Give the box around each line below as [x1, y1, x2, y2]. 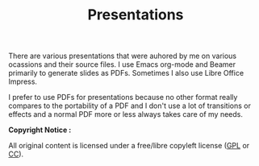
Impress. [8, 77, 38, 86]
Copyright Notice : [8, 125, 72, 135]
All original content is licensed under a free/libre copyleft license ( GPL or [8, 141, 250, 151]
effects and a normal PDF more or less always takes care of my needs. [8, 110, 244, 119]
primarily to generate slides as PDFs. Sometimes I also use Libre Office [8, 68, 244, 78]
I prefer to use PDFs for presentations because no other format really [8, 93, 238, 102]
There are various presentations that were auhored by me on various [8, 51, 236, 61]
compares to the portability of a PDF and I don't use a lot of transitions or [8, 101, 252, 110]
